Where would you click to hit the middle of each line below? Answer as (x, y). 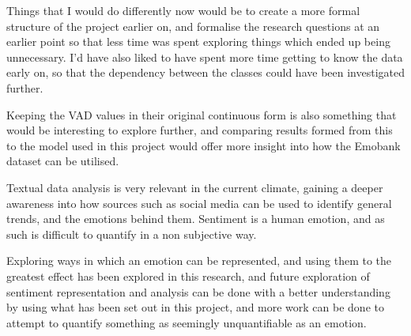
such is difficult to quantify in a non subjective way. (132, 234)
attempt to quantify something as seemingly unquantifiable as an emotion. (187, 322)
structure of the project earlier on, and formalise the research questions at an (193, 26)
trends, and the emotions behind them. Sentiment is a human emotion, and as (196, 219)
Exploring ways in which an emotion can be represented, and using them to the (199, 260)
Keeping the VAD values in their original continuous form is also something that (202, 114)
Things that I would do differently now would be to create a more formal (183, 10)
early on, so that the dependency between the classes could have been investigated (205, 72)
